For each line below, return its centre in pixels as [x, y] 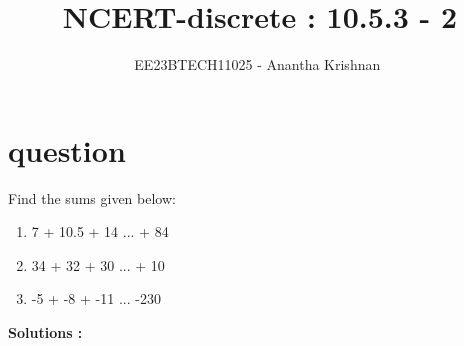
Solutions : [45, 332]
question [67, 149]
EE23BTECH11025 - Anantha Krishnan [257, 64]
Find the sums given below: [92, 197]
